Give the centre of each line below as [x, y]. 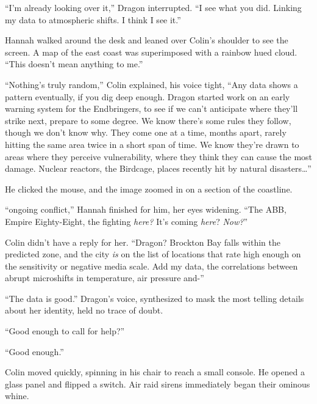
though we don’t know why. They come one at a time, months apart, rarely [146, 132]
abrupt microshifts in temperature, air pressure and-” [105, 278]
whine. [17, 396]
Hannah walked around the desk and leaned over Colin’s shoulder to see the [147, 40]
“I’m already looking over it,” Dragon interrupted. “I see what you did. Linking [153, 7]
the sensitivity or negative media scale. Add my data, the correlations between [151, 266]
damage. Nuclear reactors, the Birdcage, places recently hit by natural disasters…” [158, 168]
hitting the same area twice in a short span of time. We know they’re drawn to [152, 144]
